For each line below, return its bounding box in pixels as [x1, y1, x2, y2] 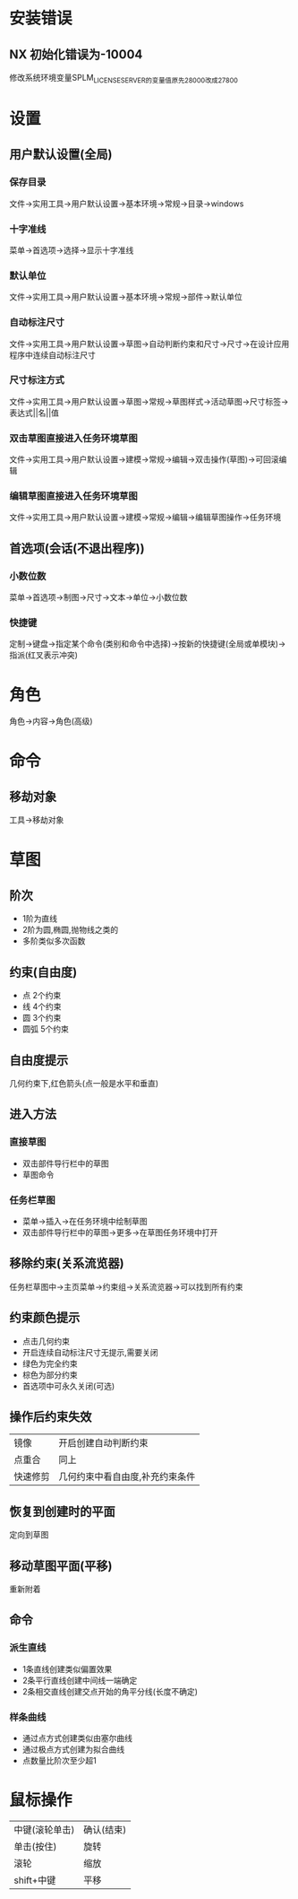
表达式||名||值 [9, 407, 60, 418]
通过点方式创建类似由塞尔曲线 [21, 1733, 132, 1744]
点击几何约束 [21, 1336, 70, 1346]
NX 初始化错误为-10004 [9, 47, 143, 62]
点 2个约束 [21, 990, 62, 1001]
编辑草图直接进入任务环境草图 [9, 490, 139, 502]
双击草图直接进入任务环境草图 [9, 431, 139, 444]
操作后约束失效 [9, 1409, 92, 1424]
